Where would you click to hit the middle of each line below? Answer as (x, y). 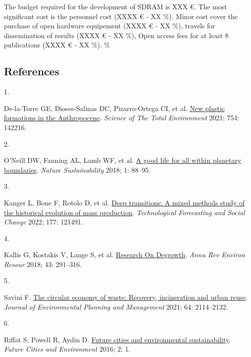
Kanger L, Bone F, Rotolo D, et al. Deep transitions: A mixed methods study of (124, 202)
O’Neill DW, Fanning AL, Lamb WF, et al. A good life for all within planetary (123, 160)
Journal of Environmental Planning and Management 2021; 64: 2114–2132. (116, 306)
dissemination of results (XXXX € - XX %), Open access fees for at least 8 (116, 35)
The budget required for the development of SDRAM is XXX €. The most (115, 6)
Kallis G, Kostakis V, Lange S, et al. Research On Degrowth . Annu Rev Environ (125, 255)
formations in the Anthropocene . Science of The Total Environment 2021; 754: (122, 118)
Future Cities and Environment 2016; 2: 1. (67, 349)
